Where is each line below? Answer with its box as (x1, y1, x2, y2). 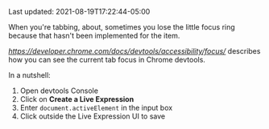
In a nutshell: (8, 71, 51, 79)
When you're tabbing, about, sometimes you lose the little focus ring (8, 22, 235, 31)
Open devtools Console (19, 86, 99, 95)
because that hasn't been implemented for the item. (8, 31, 180, 40)
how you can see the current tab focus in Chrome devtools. (8, 55, 205, 64)
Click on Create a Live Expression (19, 95, 134, 103)
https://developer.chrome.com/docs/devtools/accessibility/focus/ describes (8, 46, 261, 55)
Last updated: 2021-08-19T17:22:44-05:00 (8, 7, 151, 16)
